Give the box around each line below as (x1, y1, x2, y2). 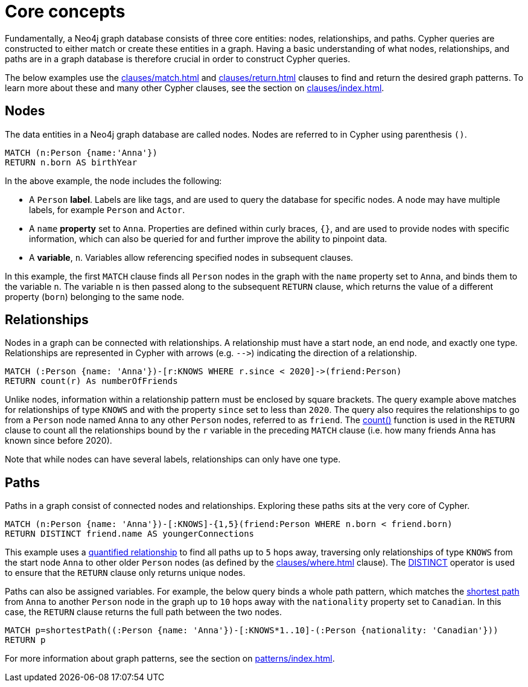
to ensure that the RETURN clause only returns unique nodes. (5, 567, 246, 578)
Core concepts (5, 1, 126, 22)
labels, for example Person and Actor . (29, 204, 185, 215)
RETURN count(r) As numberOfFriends (5, 376, 178, 386)
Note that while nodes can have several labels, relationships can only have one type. (5, 454, 341, 465)
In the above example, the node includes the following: (5, 175, 222, 186)
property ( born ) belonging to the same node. (5, 291, 185, 302)
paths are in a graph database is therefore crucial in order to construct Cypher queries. (5, 53, 351, 64)
